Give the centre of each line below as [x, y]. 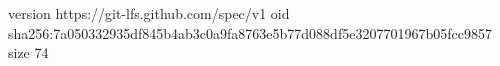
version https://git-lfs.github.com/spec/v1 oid [149, 13]
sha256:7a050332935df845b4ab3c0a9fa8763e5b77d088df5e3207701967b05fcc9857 [250, 32]
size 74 [28, 52]
